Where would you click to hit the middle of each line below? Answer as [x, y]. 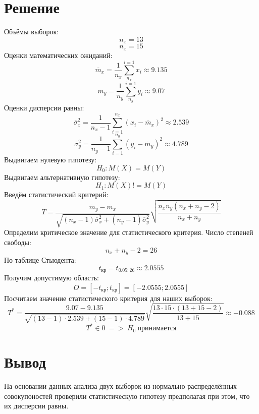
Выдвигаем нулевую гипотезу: [50, 160]
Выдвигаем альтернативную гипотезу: [62, 177]
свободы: [18, 242]
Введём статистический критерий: [56, 194]
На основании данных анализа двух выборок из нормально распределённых [121, 386]
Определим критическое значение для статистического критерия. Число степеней [129, 232]
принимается [157, 329]
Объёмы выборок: [32, 32]
